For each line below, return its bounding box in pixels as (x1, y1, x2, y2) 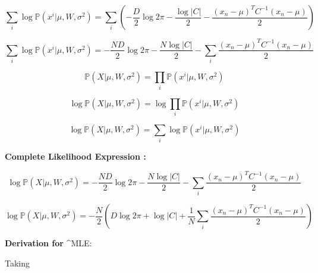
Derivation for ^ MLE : (5, 237, 92, 249)
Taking (5, 256, 30, 269)
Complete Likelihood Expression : (5, 150, 146, 163)
